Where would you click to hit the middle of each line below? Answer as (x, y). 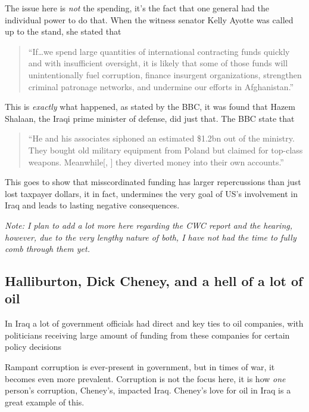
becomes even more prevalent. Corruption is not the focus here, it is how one (145, 378)
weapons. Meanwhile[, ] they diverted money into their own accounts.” (156, 162)
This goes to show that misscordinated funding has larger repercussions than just (153, 182)
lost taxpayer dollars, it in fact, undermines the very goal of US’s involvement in (152, 193)
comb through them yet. (47, 249)
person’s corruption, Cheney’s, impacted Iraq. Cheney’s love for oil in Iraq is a (148, 390)
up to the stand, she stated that (63, 31)
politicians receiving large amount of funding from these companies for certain (147, 335)
